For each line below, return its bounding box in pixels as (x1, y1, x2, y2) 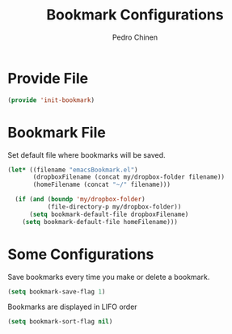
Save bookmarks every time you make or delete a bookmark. (7, 272, 210, 281)
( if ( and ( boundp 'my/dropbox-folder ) (15, 196, 146, 204)
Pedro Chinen (112, 32, 158, 42)
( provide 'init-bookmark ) (7, 95, 95, 104)
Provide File (7, 69, 89, 87)
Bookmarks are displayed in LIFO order (7, 302, 138, 312)
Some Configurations (7, 245, 154, 264)
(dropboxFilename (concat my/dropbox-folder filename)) (32, 173, 226, 181)
